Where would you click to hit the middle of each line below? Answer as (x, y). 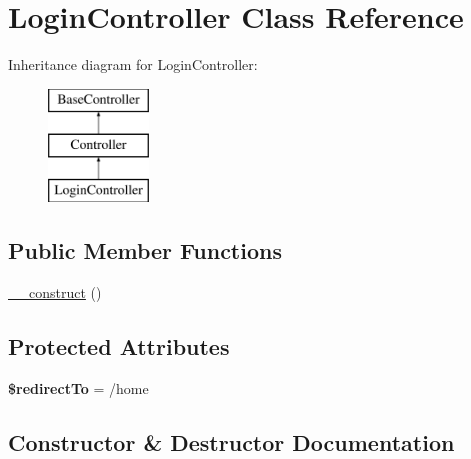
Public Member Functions (145, 250)
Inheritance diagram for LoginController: (133, 64)
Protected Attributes (119, 345)
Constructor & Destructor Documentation (231, 441)
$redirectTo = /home (78, 387)
